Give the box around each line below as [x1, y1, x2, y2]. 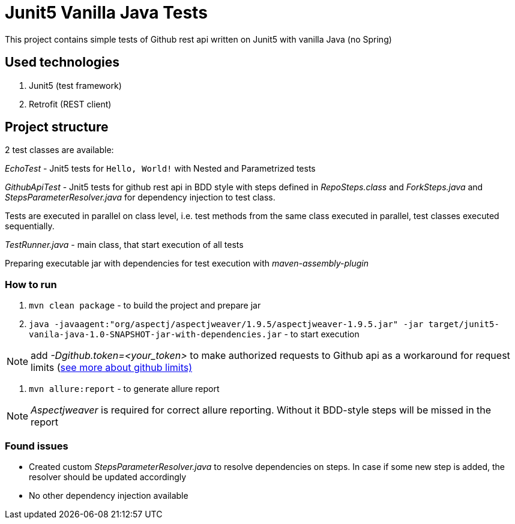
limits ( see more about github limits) [31, 361, 193, 374]
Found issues [5, 439, 68, 452]
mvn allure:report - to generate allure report [29, 384, 220, 394]
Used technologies [5, 55, 120, 70]
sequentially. [5, 221, 55, 232]
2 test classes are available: [5, 145, 114, 155]
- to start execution [284, 329, 360, 340]
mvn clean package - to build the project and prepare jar [29, 300, 261, 311]
